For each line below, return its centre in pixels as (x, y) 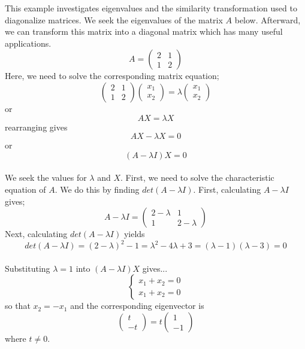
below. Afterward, (268, 19)
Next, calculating (36, 234)
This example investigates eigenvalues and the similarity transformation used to (151, 8)
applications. (28, 43)
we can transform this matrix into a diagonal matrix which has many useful (144, 31)
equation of (25, 189)
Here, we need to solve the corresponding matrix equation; (112, 76)
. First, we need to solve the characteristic (197, 177)
